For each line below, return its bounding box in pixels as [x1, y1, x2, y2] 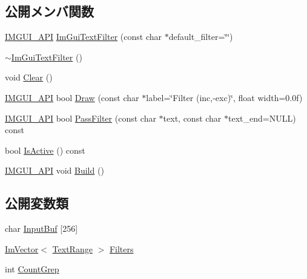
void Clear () [5, 71, 53, 84]
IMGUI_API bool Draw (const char [5, 91, 139, 103]
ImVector [5, 242, 39, 255]
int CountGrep [5, 263, 59, 275]
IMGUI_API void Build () [5, 164, 104, 177]
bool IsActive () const [5, 143, 85, 156]
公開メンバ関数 [5, 2, 94, 21]
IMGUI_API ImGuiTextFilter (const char [5, 30, 162, 43]
